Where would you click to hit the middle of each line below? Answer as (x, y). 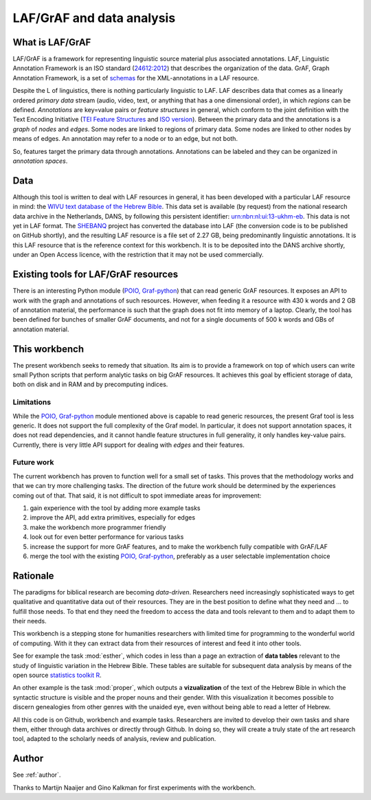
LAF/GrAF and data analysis (94, 18)
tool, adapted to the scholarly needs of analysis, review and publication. (114, 739)
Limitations (32, 402)
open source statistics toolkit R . (57, 675)
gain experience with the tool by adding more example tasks (115, 508)
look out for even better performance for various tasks (107, 537)
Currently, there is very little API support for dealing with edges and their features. (129, 445)
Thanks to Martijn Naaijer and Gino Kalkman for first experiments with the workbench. (134, 788)
